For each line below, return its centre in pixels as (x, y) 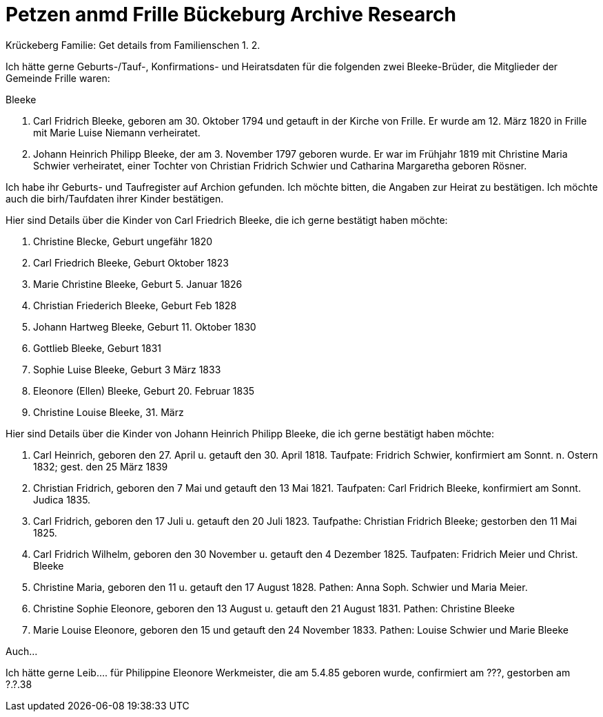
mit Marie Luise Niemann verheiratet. (117, 132)
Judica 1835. (62, 499)
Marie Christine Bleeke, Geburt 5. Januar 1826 (138, 284)
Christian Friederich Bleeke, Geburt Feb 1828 (135, 305)
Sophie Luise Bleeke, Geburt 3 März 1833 (127, 369)
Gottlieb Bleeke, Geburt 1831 (97, 348)
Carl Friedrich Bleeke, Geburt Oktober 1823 (131, 262)
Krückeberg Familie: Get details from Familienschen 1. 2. (133, 45)
